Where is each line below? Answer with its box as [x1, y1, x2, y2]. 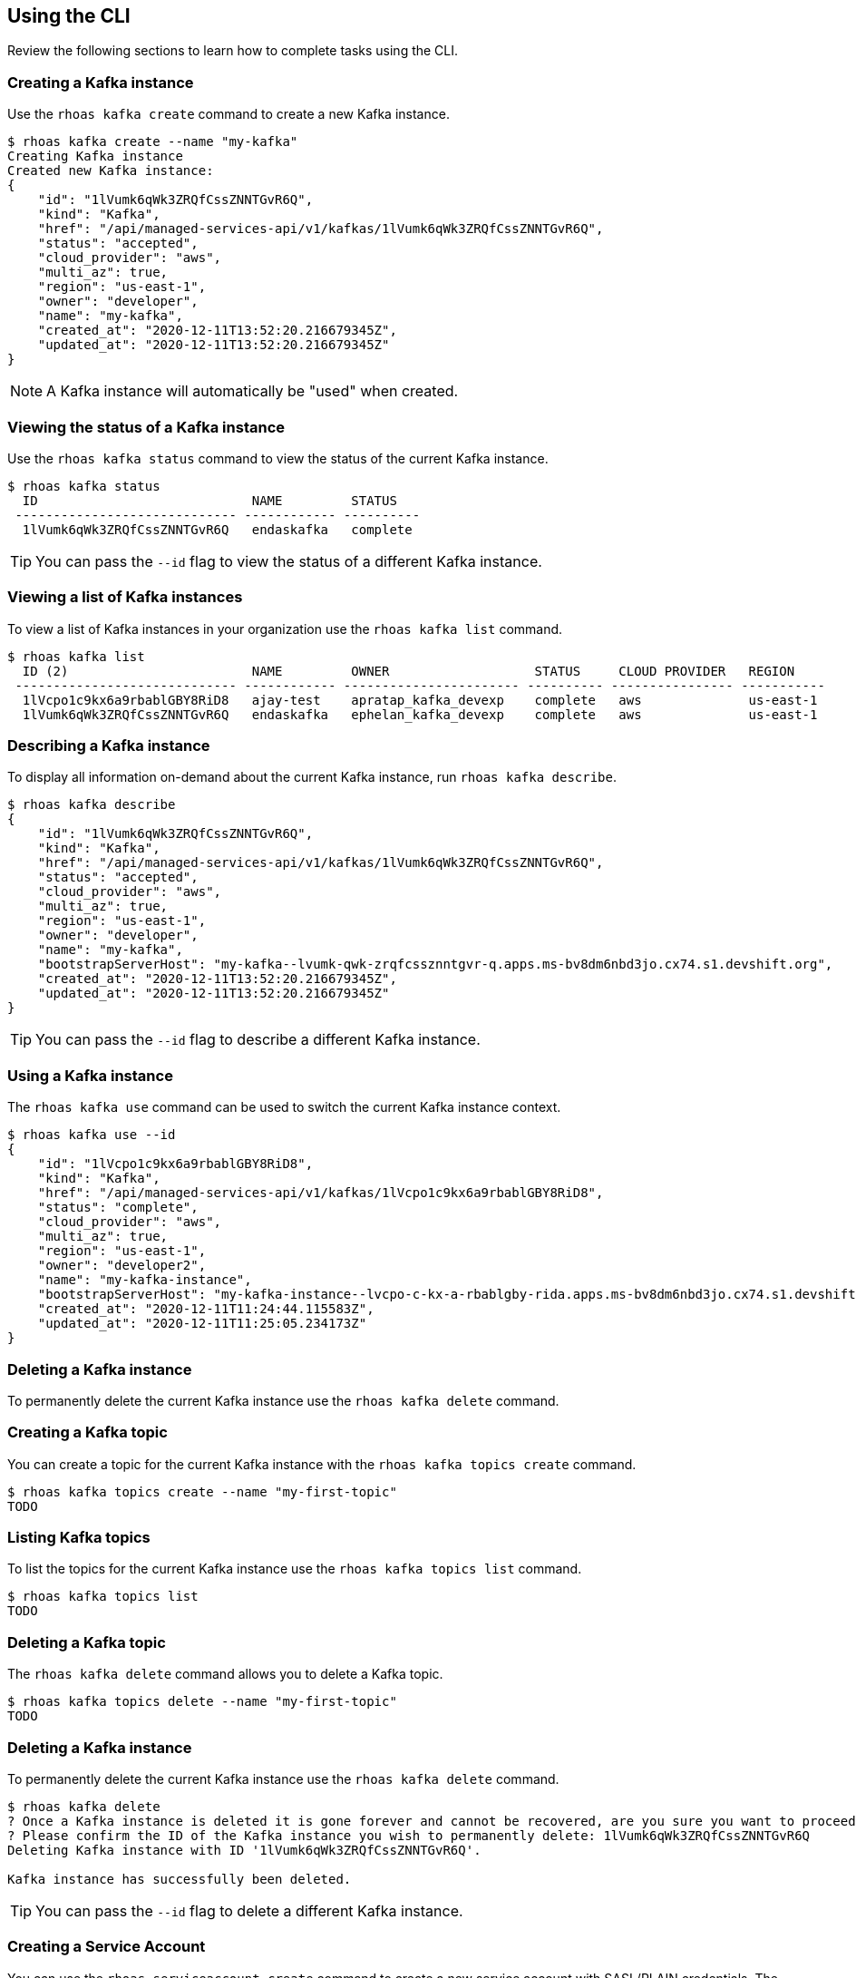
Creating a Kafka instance [7, 73, 194, 92]
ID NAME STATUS [22, 492, 397, 508]
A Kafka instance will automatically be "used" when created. [46, 382, 459, 401]
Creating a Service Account [7, 1937, 206, 1956]
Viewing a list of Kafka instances [7, 588, 243, 607]
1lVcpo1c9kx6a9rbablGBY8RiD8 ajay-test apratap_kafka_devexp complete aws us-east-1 [22, 692, 818, 707]
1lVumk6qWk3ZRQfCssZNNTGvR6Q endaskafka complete [22, 521, 413, 537]
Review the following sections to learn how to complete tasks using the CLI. [7, 43, 459, 59]
